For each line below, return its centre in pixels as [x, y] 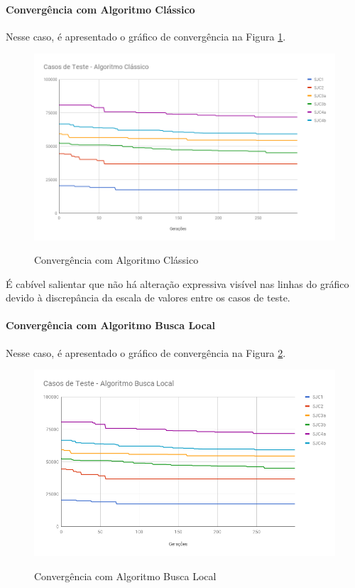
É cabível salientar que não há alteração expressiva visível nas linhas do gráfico [177, 283]
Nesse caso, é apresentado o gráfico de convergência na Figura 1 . [146, 36]
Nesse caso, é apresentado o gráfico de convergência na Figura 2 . [146, 352]
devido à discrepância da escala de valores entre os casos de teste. [148, 298]
